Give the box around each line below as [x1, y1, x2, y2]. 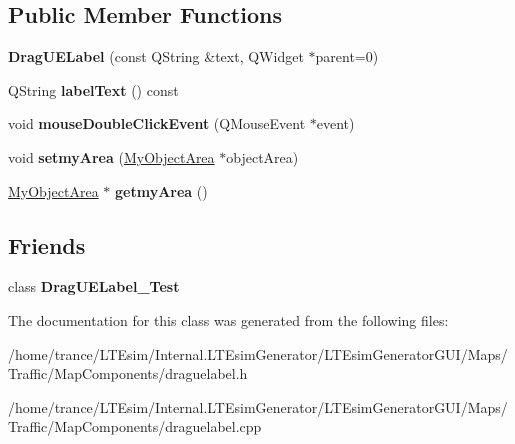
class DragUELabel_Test [8, 276, 180, 297]
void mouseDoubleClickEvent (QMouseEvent [8, 113, 306, 134]
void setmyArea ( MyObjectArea [8, 146, 215, 167]
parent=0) [315, 46, 379, 67]
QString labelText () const [8, 79, 179, 100]
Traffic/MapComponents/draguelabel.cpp [8, 416, 262, 437]
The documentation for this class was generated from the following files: [8, 309, 449, 330]
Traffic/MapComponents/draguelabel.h [8, 363, 248, 384]
